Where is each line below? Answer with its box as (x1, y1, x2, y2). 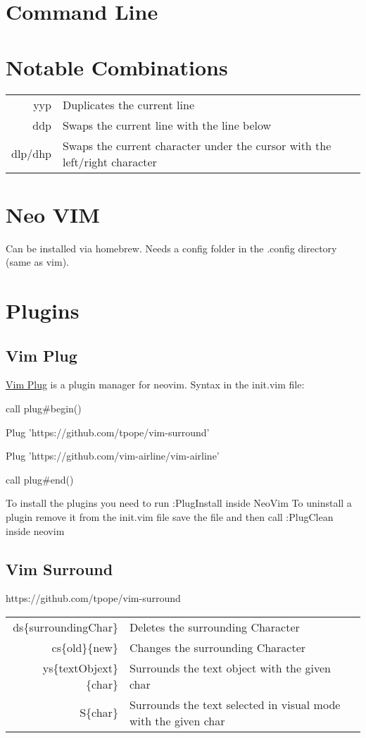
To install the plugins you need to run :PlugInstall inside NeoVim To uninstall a (6, 496, 352, 510)
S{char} (80, 704, 118, 721)
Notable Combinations (6, 52, 228, 81)
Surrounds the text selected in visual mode (129, 696, 341, 713)
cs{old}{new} (51, 639, 118, 656)
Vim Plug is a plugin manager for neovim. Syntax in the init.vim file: (6, 377, 305, 392)
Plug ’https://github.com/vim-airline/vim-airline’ (6, 448, 220, 463)
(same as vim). (6, 254, 69, 269)
